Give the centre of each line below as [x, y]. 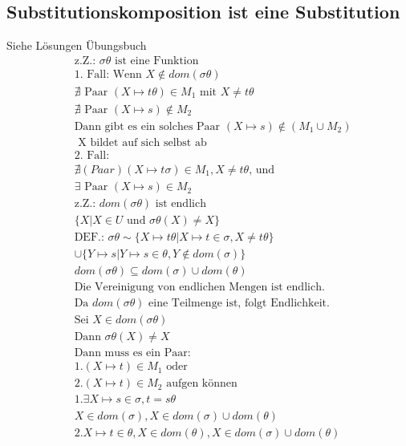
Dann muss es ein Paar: [132, 353]
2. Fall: [92, 156]
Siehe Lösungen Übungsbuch [77, 45]
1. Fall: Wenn [108, 74]
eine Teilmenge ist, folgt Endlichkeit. [239, 304]
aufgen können [202, 384]
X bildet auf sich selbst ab [142, 142]
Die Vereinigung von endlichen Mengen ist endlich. [199, 288]
